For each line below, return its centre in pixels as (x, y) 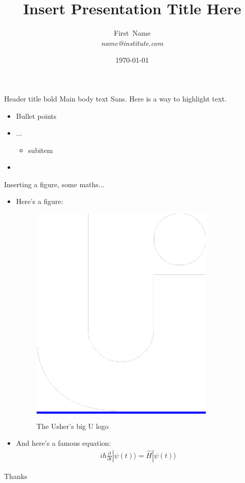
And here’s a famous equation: (64, 443)
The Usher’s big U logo (72, 426)
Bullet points (36, 116)
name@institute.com (132, 43)
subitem (40, 150)
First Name (132, 33)
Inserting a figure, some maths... (54, 184)
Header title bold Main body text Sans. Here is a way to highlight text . (115, 98)
